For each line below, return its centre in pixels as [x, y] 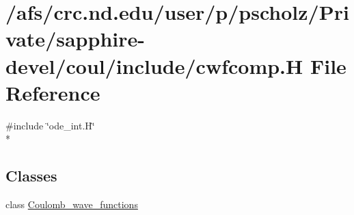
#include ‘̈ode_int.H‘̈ [50, 125]
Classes [31, 176]
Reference [53, 92]
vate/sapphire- [75, 39]
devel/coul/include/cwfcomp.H [154, 65]
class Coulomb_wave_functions [72, 204]
